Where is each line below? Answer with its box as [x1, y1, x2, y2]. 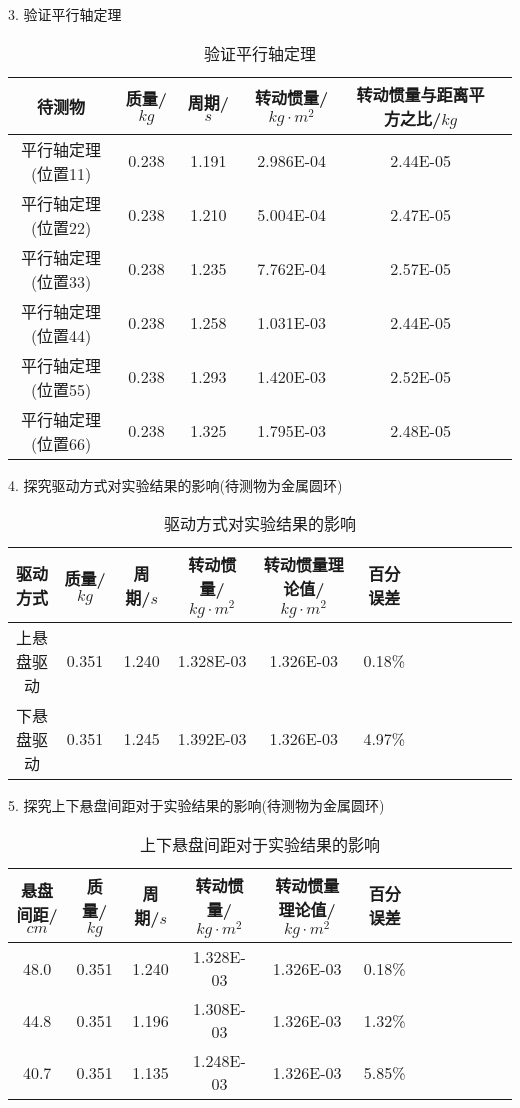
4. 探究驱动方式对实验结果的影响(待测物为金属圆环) [8, 474, 343, 495]
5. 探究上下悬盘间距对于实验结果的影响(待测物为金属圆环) [8, 794, 385, 815]
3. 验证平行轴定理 [8, 4, 122, 24]
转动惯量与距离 [356, 82, 469, 106]
